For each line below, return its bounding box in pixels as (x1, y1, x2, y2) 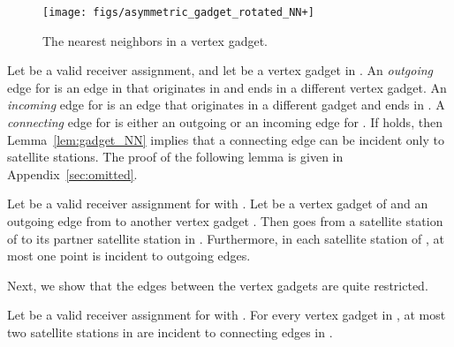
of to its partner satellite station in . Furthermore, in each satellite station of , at (7, 229, 445, 247)
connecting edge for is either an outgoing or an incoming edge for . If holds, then (7, 113, 443, 132)
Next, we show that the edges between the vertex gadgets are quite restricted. (7, 275, 428, 294)
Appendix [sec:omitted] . (7, 164, 138, 183)
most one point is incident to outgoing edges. (7, 246, 251, 265)
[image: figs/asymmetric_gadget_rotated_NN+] (42, 6, 314, 19)
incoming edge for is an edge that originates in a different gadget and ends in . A (7, 95, 445, 114)
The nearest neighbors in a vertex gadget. (42, 31, 268, 49)
